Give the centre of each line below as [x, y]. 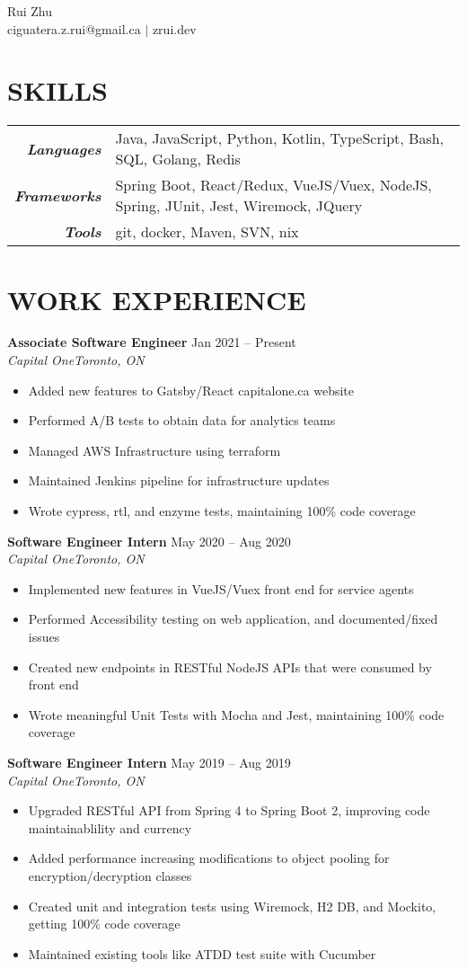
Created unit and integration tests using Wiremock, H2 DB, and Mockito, [232, 906]
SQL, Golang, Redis [178, 159]
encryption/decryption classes [110, 875]
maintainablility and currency [110, 827]
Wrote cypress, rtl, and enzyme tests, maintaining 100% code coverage [222, 511]
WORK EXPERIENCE [157, 299]
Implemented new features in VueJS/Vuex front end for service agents [221, 588]
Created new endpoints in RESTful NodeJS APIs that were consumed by [230, 667]
